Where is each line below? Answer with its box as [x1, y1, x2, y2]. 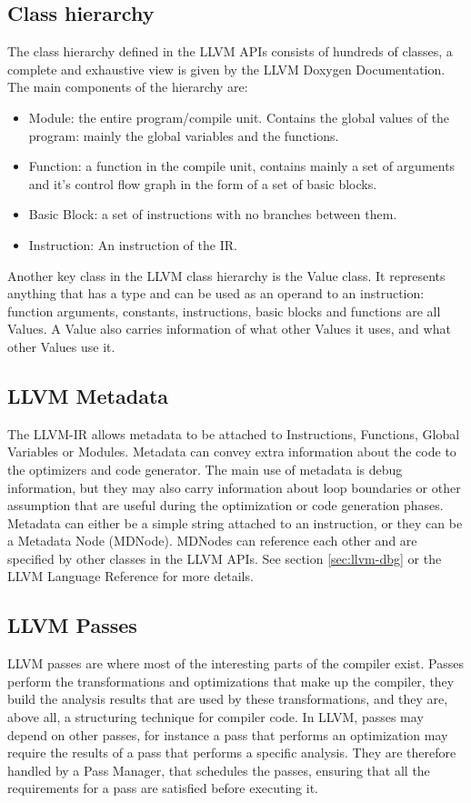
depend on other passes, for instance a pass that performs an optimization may [7, 725, 448, 744]
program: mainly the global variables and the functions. [28, 125, 339, 145]
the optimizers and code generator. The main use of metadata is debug [7, 459, 403, 478]
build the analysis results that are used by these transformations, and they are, [7, 689, 448, 708]
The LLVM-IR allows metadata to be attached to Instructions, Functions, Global [7, 424, 460, 443]
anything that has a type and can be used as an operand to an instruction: [7, 284, 425, 303]
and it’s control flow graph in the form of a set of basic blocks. [28, 174, 377, 193]
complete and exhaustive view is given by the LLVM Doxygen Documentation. [7, 59, 446, 78]
